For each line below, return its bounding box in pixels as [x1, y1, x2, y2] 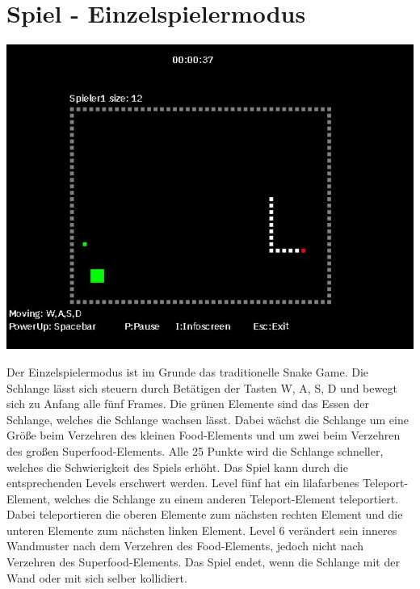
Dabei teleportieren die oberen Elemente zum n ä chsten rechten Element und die [6, 506, 403, 523]
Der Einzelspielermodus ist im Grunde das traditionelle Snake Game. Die [6, 363, 369, 380]
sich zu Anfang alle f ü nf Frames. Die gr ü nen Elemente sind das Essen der [6, 395, 370, 412]
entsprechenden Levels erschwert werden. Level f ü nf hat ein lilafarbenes [6, 474, 359, 491]
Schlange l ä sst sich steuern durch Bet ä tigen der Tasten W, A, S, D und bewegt [6, 379, 397, 396]
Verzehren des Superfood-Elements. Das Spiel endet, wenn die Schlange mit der [6, 553, 400, 570]
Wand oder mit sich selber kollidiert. [6, 569, 187, 586]
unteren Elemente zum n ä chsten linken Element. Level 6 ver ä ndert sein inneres [6, 521, 397, 538]
